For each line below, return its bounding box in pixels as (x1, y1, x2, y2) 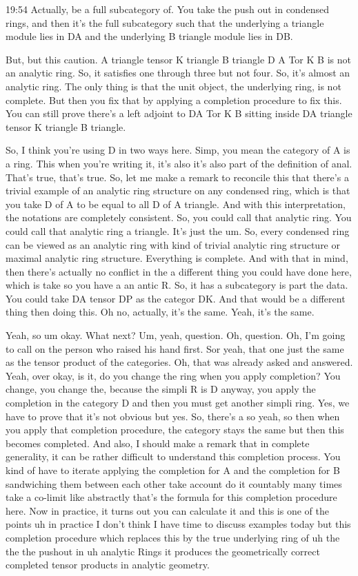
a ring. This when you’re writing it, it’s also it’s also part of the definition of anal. (6, 156, 352, 170)
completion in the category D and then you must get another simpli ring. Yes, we (6, 395, 350, 410)
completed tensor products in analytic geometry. (6, 557, 210, 572)
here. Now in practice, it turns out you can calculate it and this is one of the (6, 503, 329, 517)
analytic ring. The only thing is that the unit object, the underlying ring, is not (6, 79, 341, 93)
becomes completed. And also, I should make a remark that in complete (6, 435, 310, 450)
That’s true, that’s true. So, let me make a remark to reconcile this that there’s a (6, 169, 349, 184)
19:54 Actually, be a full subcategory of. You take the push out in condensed (6, 2, 329, 16)
